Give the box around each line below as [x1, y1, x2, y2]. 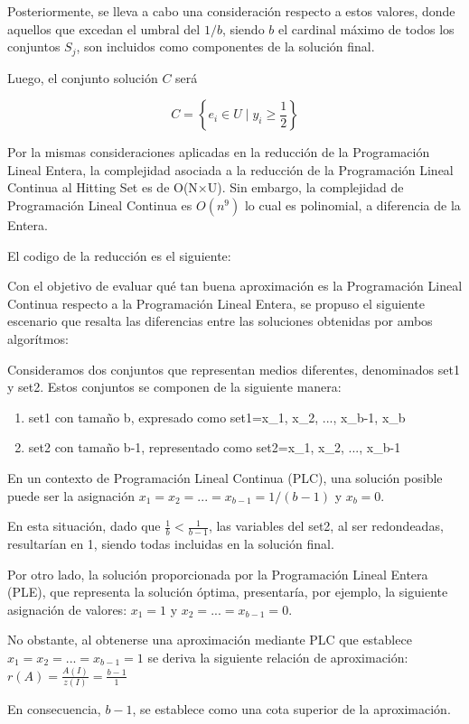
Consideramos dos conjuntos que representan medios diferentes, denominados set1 [7, 359, 460, 378]
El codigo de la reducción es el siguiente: [7, 246, 231, 265]
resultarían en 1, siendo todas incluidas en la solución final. [7, 534, 334, 552]
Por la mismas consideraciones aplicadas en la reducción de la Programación [7, 143, 430, 162]
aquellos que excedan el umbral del [7, 19, 201, 38]
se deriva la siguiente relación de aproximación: [147, 647, 408, 666]
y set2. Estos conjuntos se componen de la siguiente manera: [7, 377, 342, 396]
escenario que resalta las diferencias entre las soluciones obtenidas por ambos [7, 311, 433, 330]
